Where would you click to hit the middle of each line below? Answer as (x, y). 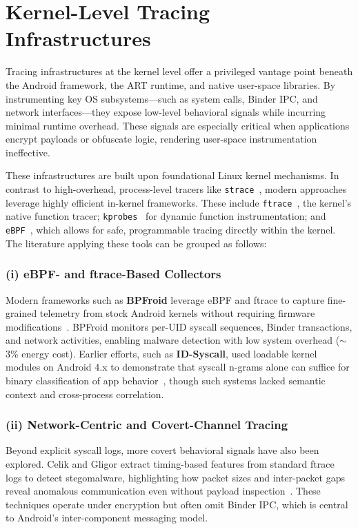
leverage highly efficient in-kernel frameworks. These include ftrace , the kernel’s (179, 202)
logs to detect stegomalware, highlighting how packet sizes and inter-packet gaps (175, 477)
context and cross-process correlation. (85, 394)
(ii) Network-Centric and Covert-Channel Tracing (147, 425)
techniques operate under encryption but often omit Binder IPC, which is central (177, 504)
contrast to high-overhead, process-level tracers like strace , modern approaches (176, 189)
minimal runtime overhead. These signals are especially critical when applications (178, 125)
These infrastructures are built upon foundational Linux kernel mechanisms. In (172, 175)
